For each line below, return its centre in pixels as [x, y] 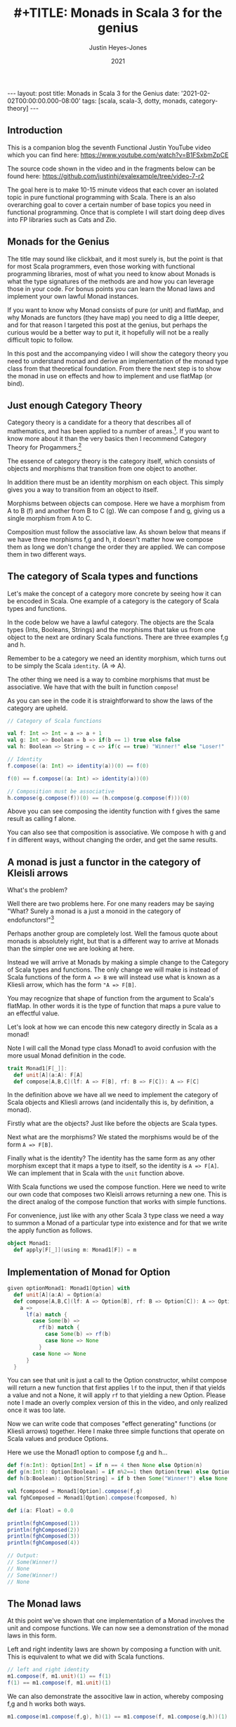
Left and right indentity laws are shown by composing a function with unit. [114, 1649]
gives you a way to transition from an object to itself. [83, 489]
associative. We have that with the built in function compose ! [93, 687]
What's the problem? [38, 890]
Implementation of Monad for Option [89, 1272]
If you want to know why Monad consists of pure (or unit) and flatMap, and [116, 310]
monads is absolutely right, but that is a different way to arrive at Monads [113, 941]
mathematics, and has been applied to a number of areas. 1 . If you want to [113, 431]
